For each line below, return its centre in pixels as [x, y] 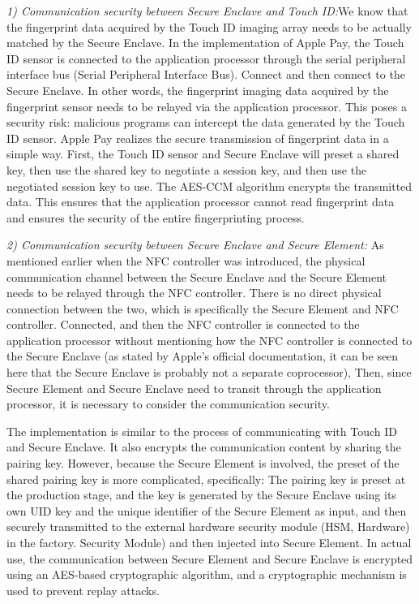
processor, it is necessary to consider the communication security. [168, 404]
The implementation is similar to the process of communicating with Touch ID [202, 431]
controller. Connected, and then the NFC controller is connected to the [183, 324]
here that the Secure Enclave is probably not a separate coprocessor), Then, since [209, 372]
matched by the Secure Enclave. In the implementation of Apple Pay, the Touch [205, 43]
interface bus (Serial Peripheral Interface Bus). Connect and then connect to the [206, 74]
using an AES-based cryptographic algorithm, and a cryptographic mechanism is [207, 574]
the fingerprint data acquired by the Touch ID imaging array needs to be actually [209, 26]
